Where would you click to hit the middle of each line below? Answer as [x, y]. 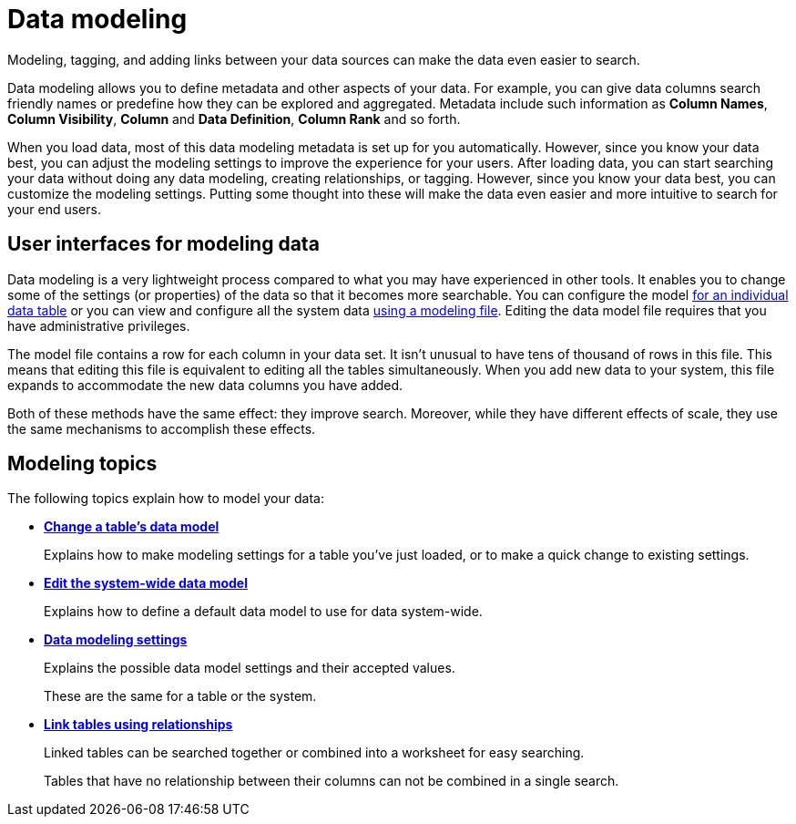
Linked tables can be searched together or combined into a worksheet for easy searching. [314, 753]
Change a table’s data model [132, 527]
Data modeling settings [116, 640]
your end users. [54, 209]
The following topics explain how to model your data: [166, 499]
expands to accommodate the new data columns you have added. [205, 385]
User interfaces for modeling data [163, 244]
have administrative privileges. [99, 325]
